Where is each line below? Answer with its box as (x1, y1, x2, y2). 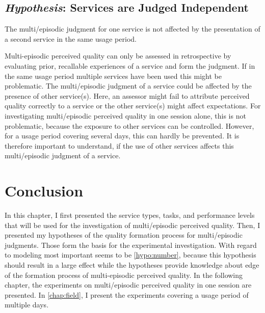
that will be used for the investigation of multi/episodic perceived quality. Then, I (5, 219, 260, 230)
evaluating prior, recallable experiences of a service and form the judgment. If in (5, 60, 255, 71)
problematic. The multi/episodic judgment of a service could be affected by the (5, 80, 252, 91)
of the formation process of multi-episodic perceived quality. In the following (5, 269, 243, 280)
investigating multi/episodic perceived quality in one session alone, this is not (5, 110, 246, 121)
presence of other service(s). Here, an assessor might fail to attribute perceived (5, 90, 250, 101)
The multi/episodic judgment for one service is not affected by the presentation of (5, 23, 260, 34)
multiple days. (5, 299, 49, 310)
